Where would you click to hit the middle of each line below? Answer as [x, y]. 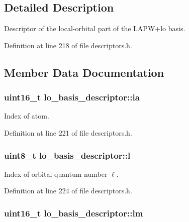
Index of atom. [27, 116]
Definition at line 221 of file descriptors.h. [68, 132]
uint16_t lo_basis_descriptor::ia [72, 97]
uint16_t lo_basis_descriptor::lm [74, 213]
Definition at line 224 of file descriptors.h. [68, 191]
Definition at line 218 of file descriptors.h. [68, 45]
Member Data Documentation [84, 72]
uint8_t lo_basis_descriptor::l [67, 155]
